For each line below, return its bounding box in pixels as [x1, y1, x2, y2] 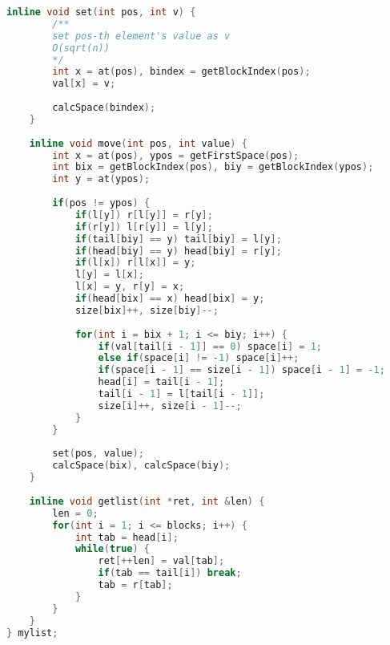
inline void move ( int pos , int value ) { [29, 137, 247, 149]
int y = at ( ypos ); [52, 173, 151, 185]
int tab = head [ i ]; [74, 531, 179, 543]
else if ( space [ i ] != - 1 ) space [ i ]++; [98, 352, 300, 364]
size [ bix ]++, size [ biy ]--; [74, 304, 219, 316]
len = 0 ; [52, 507, 99, 519]
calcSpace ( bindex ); [52, 102, 156, 113]
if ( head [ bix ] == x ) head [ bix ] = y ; [74, 293, 265, 304]
